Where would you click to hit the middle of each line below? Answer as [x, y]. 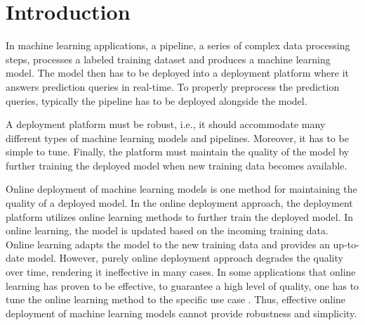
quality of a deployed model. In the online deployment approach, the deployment [179, 203]
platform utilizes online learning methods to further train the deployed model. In [180, 216]
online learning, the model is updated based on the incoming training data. [167, 230]
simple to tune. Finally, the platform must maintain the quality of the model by [178, 152]
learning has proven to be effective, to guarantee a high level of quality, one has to [182, 285]
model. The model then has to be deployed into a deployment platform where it [177, 73]
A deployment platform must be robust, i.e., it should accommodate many [166, 124]
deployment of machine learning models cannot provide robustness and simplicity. [181, 313]
